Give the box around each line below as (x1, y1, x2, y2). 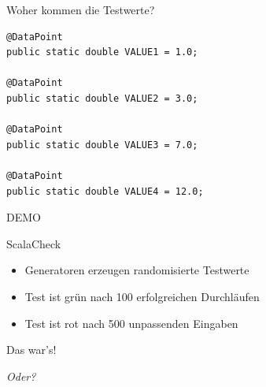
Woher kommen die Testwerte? (6, 2, 155, 17)
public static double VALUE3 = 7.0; (6, 139, 198, 151)
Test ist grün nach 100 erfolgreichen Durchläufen (24, 288, 260, 304)
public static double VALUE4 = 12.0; (6, 185, 204, 197)
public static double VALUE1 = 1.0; (6, 47, 198, 58)
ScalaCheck (6, 235, 61, 251)
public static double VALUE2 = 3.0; (6, 92, 198, 104)
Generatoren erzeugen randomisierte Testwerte (24, 262, 249, 278)
